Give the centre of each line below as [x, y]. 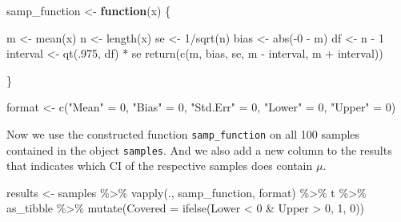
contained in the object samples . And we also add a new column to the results [199, 149]
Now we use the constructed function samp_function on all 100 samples [183, 133]
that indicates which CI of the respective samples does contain [160, 165]
